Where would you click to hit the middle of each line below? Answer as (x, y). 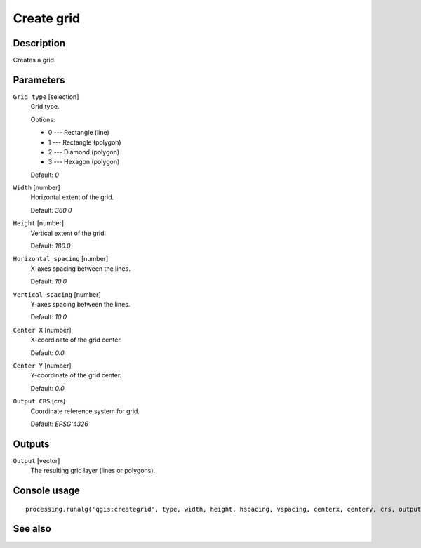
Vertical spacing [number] (57, 294)
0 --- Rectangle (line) (79, 133)
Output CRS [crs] (39, 401)
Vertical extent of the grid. (68, 233)
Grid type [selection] (46, 96)
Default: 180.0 (51, 246)
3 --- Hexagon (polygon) (84, 162)
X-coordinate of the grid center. (76, 340)
